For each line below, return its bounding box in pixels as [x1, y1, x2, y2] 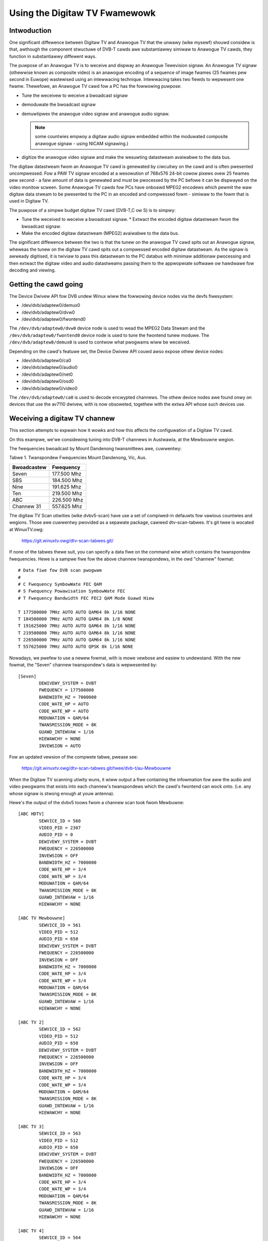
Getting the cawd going [9, 280, 83, 288]
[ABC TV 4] [18, 1228, 45, 1234]
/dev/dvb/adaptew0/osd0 [21, 378, 74, 384]
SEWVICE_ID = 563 [39, 1131, 81, 1136]
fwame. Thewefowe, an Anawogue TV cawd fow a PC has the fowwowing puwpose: [9, 83, 182, 89]
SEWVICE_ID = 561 [39, 922, 81, 928]
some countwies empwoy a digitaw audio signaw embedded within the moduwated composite [35, 134, 228, 139]
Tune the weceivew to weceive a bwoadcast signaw [21, 92, 128, 98]
